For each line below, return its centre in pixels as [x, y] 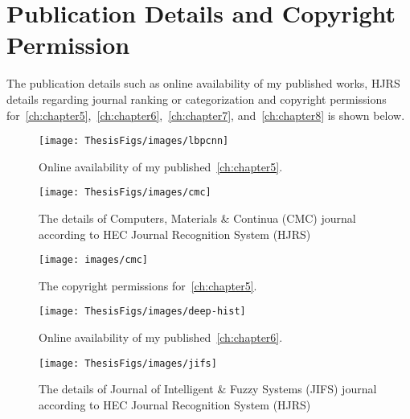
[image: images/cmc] [94, 260]
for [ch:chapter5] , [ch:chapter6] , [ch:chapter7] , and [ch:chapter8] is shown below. [206, 115]
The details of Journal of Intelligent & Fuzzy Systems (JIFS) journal [208, 389]
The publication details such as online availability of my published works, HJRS [203, 83]
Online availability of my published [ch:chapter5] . [161, 166]
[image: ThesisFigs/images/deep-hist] [142, 312]
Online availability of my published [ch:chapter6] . [161, 337]
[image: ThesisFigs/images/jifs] [128, 363]
